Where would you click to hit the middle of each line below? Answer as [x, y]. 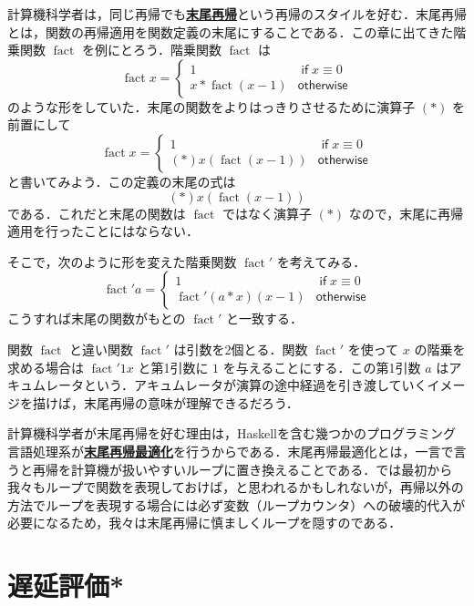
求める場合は [46, 367]
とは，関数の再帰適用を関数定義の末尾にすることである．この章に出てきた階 [237, 31]
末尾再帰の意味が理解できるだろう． [191, 402]
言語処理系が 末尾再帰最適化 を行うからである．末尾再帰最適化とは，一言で [231, 451]
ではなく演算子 [267, 213]
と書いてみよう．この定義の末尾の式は [122, 181]
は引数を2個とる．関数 [241, 349]
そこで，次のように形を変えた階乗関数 [122, 261]
